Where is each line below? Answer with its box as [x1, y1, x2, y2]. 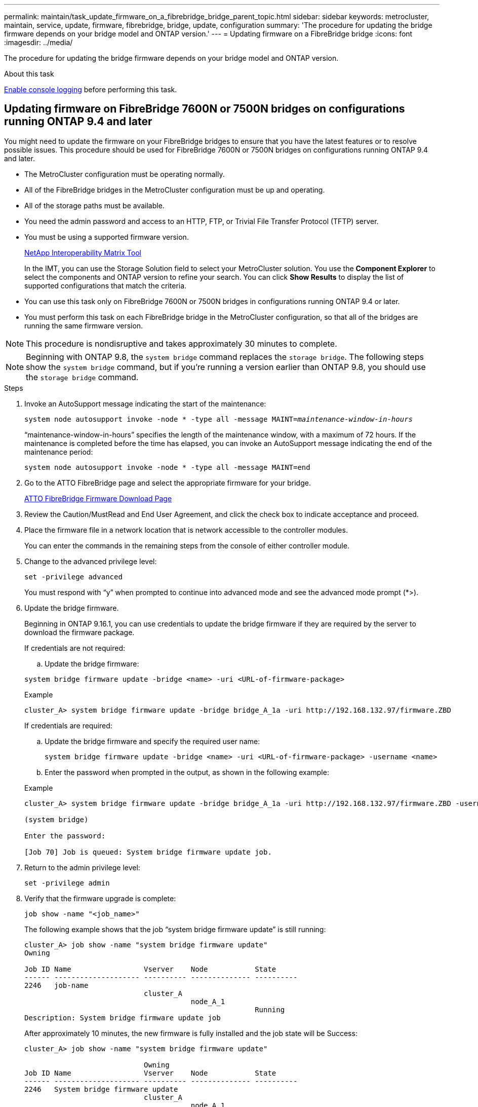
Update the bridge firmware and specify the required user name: [45, 736, 260, 746]
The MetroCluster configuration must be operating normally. [24, 169, 225, 178]
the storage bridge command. [26, 372, 139, 382]
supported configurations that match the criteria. [24, 281, 187, 290]
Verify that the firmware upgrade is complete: [24, 894, 176, 903]
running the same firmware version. [24, 321, 143, 330]
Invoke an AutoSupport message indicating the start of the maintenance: [24, 399, 266, 408]
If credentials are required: [24, 721, 112, 730]
